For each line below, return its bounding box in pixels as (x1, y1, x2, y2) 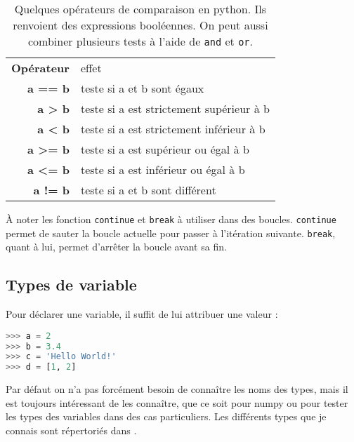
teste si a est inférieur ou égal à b (80, 161, 245, 178)
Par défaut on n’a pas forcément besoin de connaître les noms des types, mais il (6, 382, 348, 396)
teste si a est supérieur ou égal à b (80, 141, 249, 157)
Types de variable (6, 274, 137, 295)
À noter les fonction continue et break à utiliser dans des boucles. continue (6, 212, 336, 226)
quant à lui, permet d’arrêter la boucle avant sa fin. (6, 239, 227, 254)
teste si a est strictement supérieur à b (80, 100, 270, 116)
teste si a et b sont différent (80, 182, 216, 198)
